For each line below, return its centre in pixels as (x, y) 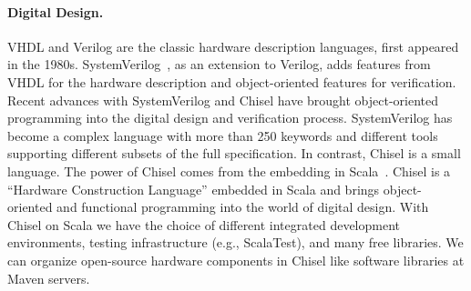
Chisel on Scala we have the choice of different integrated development (204, 224)
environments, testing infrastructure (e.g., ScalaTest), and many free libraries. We (235, 242)
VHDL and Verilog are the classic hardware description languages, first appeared (233, 46)
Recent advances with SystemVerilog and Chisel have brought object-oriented (223, 100)
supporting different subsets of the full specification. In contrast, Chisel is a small (234, 153)
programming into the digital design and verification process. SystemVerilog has (230, 118)
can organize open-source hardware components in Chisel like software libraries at (236, 260)
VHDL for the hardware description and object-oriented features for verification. (232, 81)
